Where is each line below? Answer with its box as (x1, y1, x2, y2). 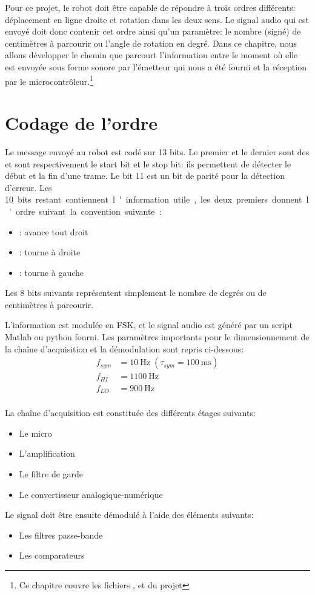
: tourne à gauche (19, 266, 84, 278)
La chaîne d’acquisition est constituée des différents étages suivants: (5, 406, 256, 419)
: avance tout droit (19, 225, 88, 238)
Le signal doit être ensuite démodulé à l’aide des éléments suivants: (5, 508, 254, 521)
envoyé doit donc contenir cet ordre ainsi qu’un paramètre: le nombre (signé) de (5, 25, 301, 38)
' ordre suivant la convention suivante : (8, 204, 162, 217)
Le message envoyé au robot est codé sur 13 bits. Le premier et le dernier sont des (5, 145, 310, 158)
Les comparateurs (19, 549, 85, 562)
